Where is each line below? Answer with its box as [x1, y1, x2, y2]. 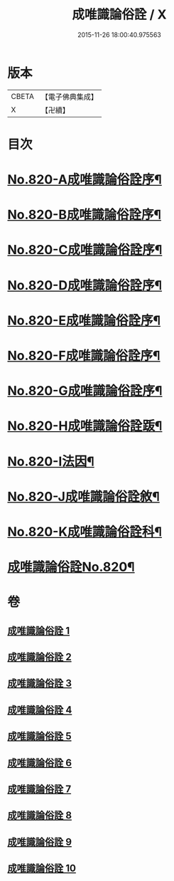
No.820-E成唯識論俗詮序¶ [7, 312, 161, 328]
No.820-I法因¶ [7, 453, 94, 470]
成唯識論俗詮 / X [72, 6, 167, 23]
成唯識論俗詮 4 [7, 704, 72, 716]
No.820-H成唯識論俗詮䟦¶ [7, 418, 163, 434]
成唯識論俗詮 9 [7, 835, 72, 848]
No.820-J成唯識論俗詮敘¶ [7, 488, 160, 505]
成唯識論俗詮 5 [7, 730, 72, 742]
